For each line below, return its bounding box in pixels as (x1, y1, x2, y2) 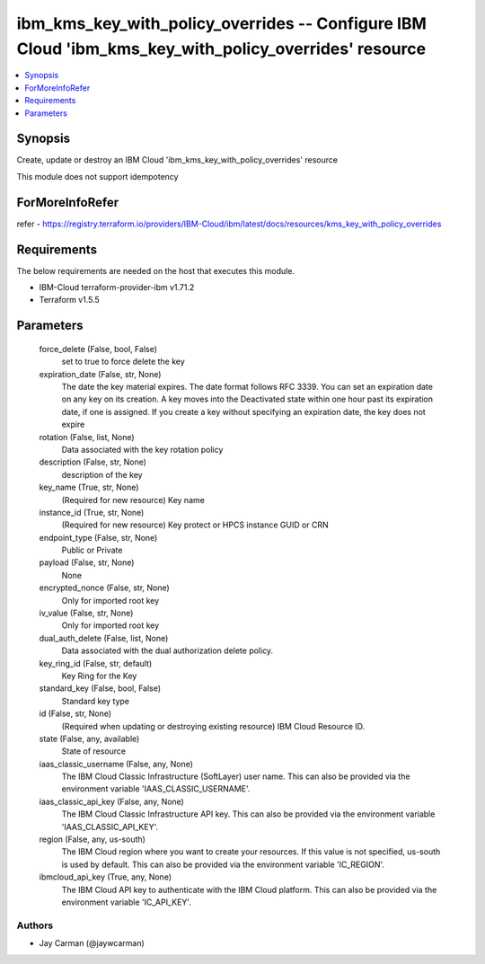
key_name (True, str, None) (39, 482, 139, 493)
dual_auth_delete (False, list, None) (39, 632, 169, 643)
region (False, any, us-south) (39, 834, 145, 845)
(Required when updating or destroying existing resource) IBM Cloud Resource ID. (61, 721, 366, 731)
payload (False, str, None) (39, 557, 135, 568)
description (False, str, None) (39, 456, 147, 467)
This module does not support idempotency (16, 171, 179, 181)
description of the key (61, 469, 143, 480)
